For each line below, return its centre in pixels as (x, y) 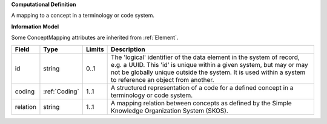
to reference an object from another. (163, 79)
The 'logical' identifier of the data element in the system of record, (205, 57)
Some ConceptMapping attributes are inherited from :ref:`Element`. (95, 38)
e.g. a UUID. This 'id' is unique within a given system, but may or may (210, 64)
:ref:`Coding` (61, 91)
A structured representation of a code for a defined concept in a (202, 87)
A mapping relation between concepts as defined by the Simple (201, 103)
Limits (95, 49)
